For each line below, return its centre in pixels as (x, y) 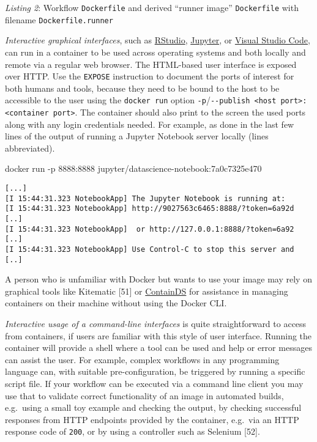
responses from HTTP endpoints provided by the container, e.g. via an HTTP (152, 419)
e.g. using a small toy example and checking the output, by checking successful (153, 407)
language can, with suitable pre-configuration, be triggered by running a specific (155, 371)
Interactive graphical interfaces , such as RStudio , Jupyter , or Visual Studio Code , (158, 40)
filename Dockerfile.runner (59, 19)
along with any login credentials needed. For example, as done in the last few (150, 124)
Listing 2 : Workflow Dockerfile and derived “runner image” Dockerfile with (152, 7)
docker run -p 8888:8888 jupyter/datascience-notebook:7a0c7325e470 (133, 168)
